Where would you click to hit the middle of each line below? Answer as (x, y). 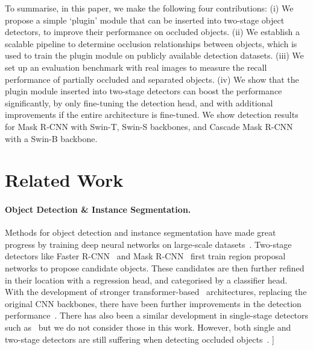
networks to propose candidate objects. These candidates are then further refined (155, 268)
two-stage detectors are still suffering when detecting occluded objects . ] (140, 339)
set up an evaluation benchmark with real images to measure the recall (136, 67)
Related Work (64, 180)
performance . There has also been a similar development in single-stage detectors (157, 315)
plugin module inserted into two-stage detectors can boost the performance (144, 91)
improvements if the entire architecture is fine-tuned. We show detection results (152, 115)
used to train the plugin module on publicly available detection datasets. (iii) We (154, 55)
